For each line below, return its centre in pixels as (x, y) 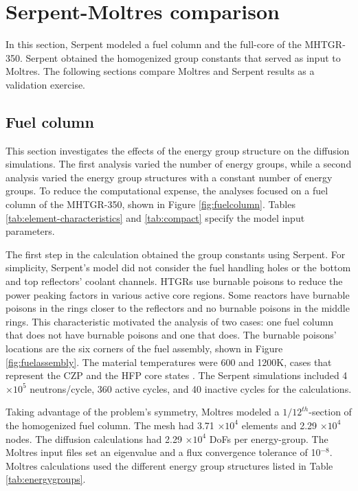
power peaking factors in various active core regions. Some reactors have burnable (178, 294)
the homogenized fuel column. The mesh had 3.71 (110, 425)
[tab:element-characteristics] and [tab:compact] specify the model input (155, 217)
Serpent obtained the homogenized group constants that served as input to (183, 57)
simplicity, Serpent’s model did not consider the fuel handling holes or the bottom (178, 267)
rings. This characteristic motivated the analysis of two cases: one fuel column (169, 321)
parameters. (30, 231)
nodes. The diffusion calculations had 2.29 (94, 438)
